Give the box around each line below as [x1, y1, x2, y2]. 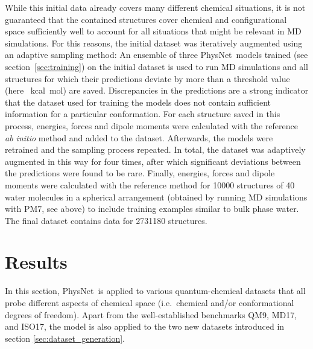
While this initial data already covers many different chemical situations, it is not [5, 1, 306, 13]
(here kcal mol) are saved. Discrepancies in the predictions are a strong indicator [5, 84, 309, 97]
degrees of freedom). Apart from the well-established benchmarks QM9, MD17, [5, 308, 297, 321]
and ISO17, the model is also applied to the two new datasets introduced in [5, 320, 285, 333]
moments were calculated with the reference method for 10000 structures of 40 [5, 178, 295, 191]
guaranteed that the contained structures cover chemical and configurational [5, 13, 287, 25]
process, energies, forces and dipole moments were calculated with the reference [5, 119, 298, 132]
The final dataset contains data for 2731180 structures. [5, 214, 207, 226]
